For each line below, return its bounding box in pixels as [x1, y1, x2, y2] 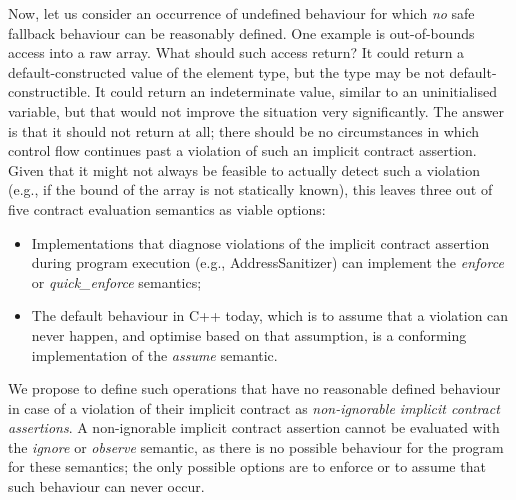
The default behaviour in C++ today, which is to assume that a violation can [31, 305, 509, 326]
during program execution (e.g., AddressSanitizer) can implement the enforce [31, 252, 504, 273]
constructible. [8, 81, 91, 102]
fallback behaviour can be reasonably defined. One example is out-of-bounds [8, 22, 475, 43]
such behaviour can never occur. [8, 476, 205, 497]
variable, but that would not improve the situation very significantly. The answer [8, 100, 504, 121]
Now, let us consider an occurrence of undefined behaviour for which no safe [8, 3, 475, 23]
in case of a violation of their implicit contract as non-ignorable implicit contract [8, 397, 500, 418]
